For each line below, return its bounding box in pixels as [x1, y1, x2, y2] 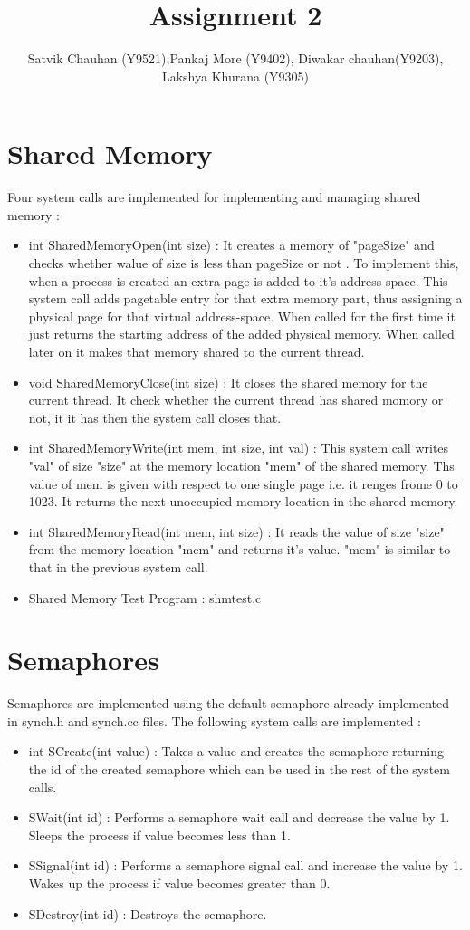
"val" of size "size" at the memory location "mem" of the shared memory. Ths [28, 455, 455, 475]
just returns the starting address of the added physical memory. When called [28, 324, 455, 343]
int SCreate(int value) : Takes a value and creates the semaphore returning [28, 742, 444, 761]
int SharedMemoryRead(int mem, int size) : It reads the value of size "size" [28, 522, 445, 541]
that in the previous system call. [28, 557, 208, 576]
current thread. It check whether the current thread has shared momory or [28, 390, 444, 409]
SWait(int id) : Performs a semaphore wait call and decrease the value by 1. [28, 808, 450, 827]
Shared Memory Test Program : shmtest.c [28, 588, 262, 607]
